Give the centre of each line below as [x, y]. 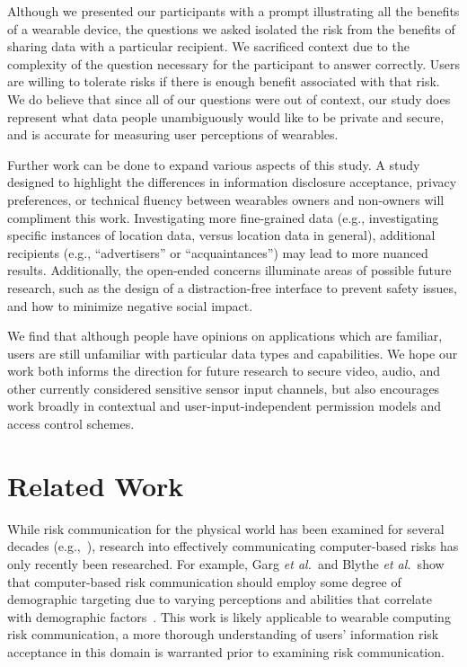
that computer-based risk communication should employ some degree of [204, 581]
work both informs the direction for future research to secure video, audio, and [224, 371]
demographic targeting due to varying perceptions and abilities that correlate [220, 599]
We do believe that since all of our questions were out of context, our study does [229, 98]
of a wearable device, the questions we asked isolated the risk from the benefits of [231, 28]
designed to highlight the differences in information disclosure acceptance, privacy [232, 182]
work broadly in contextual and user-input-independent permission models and [225, 406]
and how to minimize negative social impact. [130, 305]
